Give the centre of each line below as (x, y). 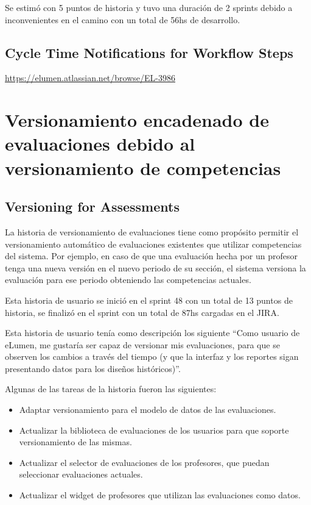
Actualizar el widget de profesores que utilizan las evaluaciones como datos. (160, 495)
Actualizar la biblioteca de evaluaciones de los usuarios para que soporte (154, 430)
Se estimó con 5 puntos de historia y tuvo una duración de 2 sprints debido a (149, 7)
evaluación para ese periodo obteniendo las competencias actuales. (128, 280)
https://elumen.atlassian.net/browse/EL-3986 (90, 78)
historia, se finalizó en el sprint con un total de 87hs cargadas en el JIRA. (142, 312)
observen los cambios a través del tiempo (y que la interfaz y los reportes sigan (152, 356)
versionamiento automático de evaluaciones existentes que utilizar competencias (153, 244)
